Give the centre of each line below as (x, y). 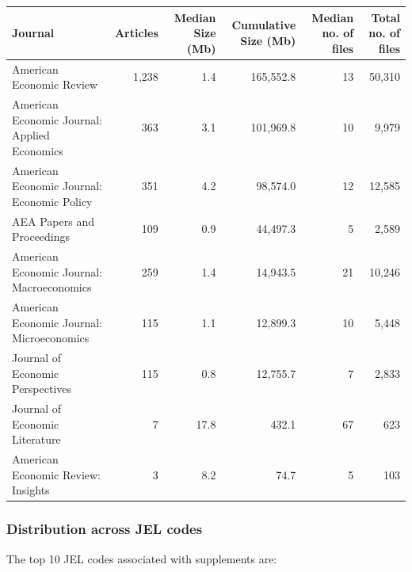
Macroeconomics (52, 287)
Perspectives (42, 389)
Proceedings (41, 236)
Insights (31, 490)
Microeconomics (51, 338)
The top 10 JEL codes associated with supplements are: (142, 558)
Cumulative (264, 25)
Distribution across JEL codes (105, 529)
